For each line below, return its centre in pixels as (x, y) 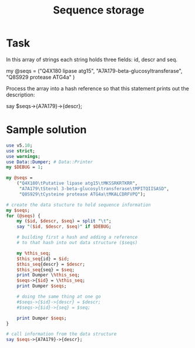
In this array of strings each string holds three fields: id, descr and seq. (92, 59)
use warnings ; (23, 156)
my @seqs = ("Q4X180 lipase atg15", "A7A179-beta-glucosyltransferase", (94, 70)
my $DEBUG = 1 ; (25, 167)
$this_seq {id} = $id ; (43, 259)
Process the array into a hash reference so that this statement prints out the (97, 88)
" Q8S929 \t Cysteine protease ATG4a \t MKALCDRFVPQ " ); (82, 194)
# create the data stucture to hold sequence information (78, 205)
